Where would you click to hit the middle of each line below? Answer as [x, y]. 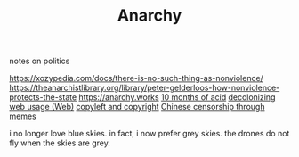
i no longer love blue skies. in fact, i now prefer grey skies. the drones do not [149, 134]
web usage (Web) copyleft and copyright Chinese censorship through [137, 107]
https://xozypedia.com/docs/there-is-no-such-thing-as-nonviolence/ [137, 78]
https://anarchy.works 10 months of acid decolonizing [177, 97]
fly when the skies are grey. [60, 143]
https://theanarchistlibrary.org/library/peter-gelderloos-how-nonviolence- [145, 88]
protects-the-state [43, 97]
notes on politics [40, 61]
